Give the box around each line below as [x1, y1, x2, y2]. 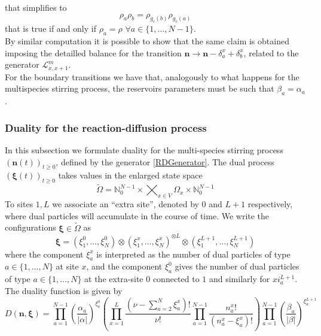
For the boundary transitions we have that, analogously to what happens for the [5, 70, 299, 83]
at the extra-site [84, 273, 143, 285]
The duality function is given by [5, 284, 123, 296]
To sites [5, 198, 33, 210]
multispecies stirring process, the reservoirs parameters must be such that [5, 82, 274, 95]
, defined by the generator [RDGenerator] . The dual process [56, 155, 274, 168]
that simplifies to [5, 1, 67, 13]
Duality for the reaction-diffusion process [5, 120, 207, 135]
